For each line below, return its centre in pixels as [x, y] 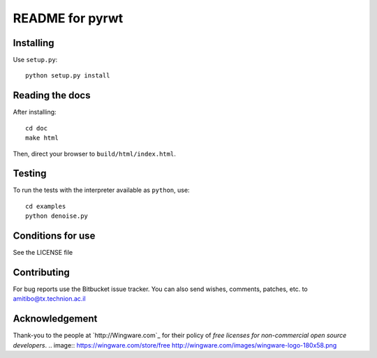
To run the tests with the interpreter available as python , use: [101, 190]
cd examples [46, 206]
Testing [30, 173]
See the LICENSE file [43, 253]
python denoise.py [57, 216]
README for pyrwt [68, 18]
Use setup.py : [35, 60]
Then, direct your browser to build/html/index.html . [94, 154]
